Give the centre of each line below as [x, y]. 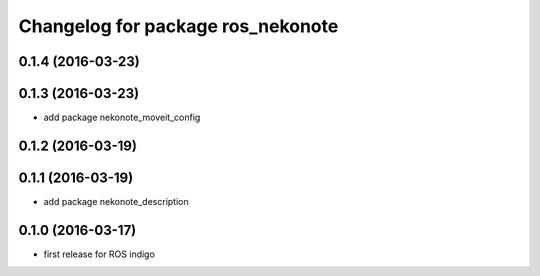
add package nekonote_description [116, 201]
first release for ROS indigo [99, 254]
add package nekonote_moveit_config [122, 117]
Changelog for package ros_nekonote [178, 26]
